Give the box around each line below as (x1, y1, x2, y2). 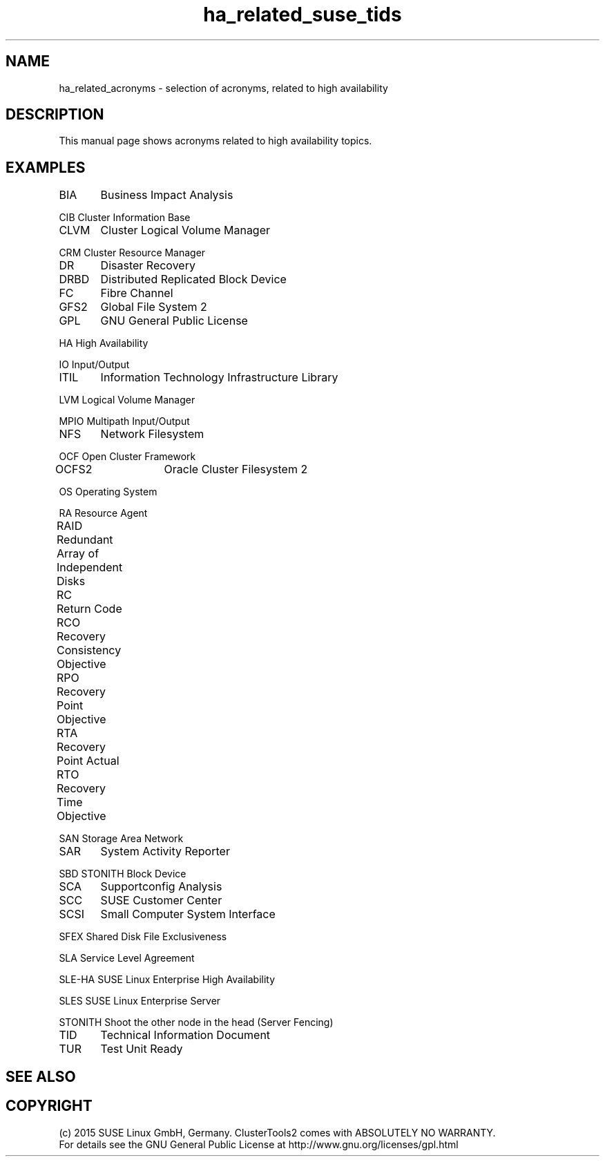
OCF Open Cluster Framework (59, 450, 196, 463)
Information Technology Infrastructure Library (100, 370, 338, 385)
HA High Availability (59, 337, 148, 350)
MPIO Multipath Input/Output (59, 415, 190, 428)
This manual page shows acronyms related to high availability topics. (59, 135, 372, 147)
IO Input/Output (59, 359, 130, 371)
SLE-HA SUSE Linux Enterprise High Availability (59, 973, 276, 986)
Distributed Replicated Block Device (100, 272, 287, 287)
